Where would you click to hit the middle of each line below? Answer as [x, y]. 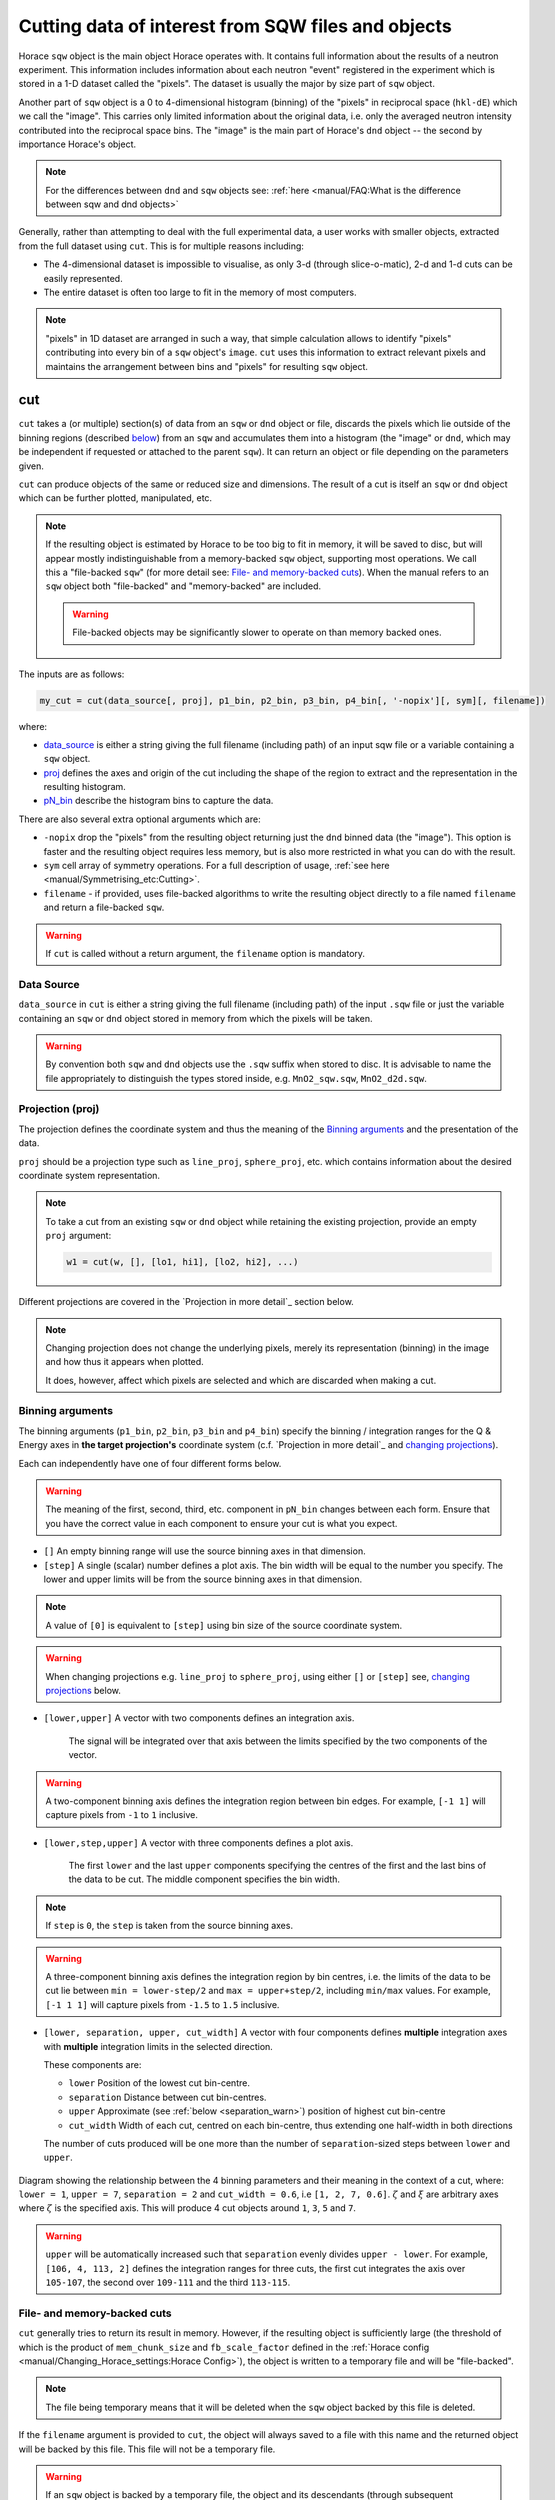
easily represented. [83, 278]
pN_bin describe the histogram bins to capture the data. [158, 801]
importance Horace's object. [77, 144]
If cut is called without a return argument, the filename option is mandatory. [205, 953]
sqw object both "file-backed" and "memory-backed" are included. [183, 586]
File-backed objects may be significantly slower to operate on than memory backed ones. [257, 632]
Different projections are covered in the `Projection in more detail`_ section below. [186, 1302]
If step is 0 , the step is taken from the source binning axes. [169, 1926]
